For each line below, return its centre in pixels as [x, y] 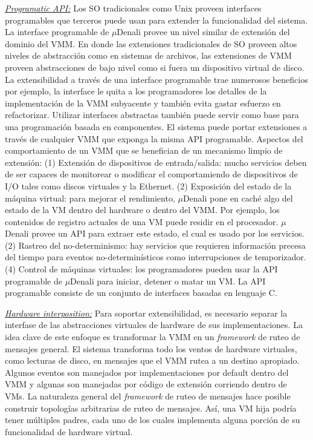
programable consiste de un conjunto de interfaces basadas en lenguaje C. [141, 293]
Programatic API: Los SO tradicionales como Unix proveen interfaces [133, 8]
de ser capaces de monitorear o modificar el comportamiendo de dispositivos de [151, 174]
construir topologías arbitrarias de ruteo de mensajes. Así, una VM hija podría [151, 408]
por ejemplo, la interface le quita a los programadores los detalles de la [136, 91]
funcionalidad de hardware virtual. [69, 431]
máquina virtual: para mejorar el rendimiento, [90, 198]
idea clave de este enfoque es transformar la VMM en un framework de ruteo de [153, 337]
